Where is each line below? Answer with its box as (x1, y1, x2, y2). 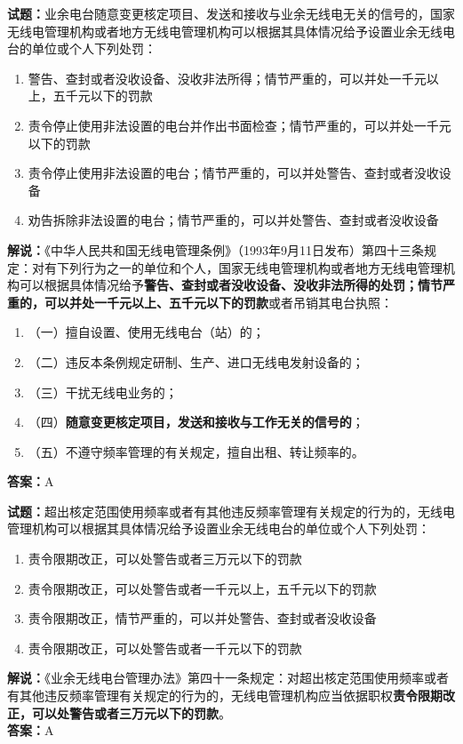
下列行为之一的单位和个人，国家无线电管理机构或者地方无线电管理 (56, 258, 443, 276)
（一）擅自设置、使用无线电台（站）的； (28, 323, 265, 341)
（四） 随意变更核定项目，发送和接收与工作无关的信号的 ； (28, 412, 364, 431)
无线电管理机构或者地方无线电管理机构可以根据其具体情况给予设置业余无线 (7, 21, 443, 40)
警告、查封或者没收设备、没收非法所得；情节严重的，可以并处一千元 (28, 68, 427, 87)
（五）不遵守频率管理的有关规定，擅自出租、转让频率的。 (28, 442, 364, 460)
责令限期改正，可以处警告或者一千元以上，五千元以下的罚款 (28, 579, 377, 597)
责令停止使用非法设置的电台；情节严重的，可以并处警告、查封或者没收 (28, 164, 439, 182)
